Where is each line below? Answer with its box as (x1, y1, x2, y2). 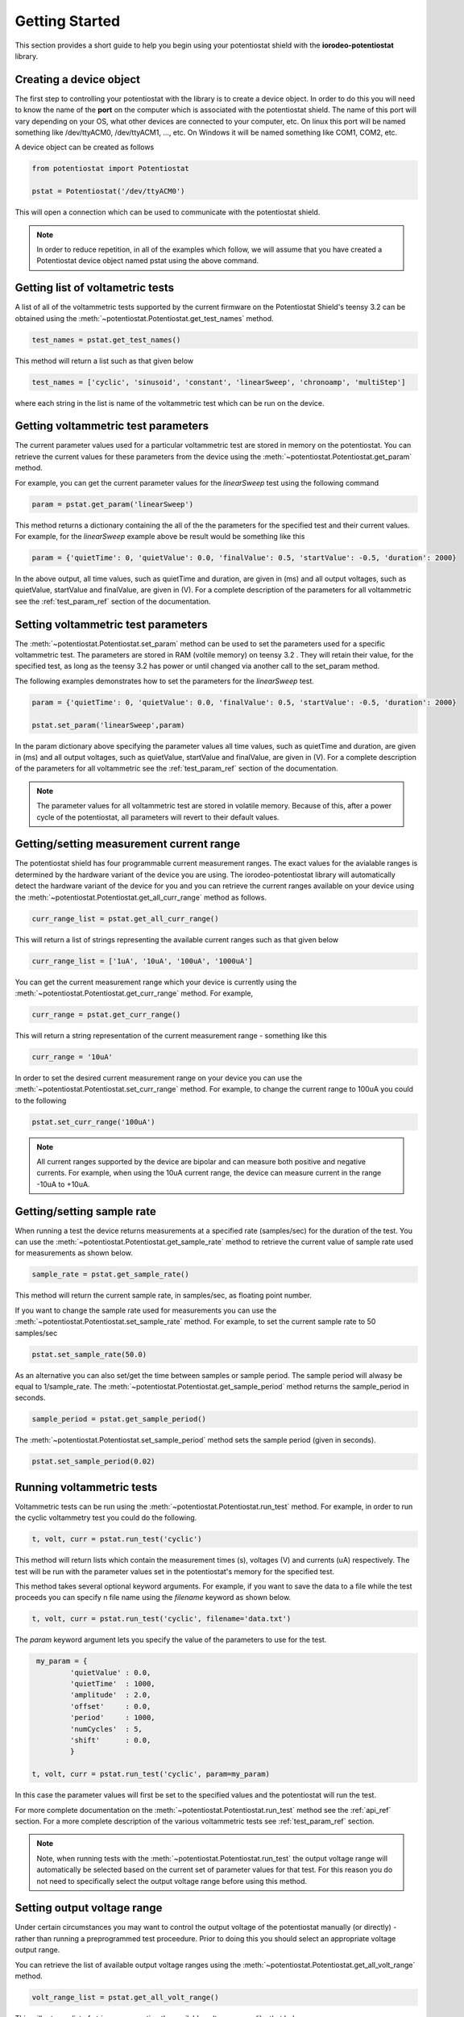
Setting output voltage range (14, 1901, 163, 1915)
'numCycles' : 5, (69, 1724, 143, 1734)
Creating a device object (14, 73, 141, 86)
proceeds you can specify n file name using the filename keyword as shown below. (14, 1593, 292, 1602)
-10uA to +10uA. (36, 1179, 90, 1189)
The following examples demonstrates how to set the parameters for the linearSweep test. (14, 676, 314, 686)
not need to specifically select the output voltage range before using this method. (36, 1876, 308, 1885)
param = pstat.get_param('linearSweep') (31, 499, 193, 508)
